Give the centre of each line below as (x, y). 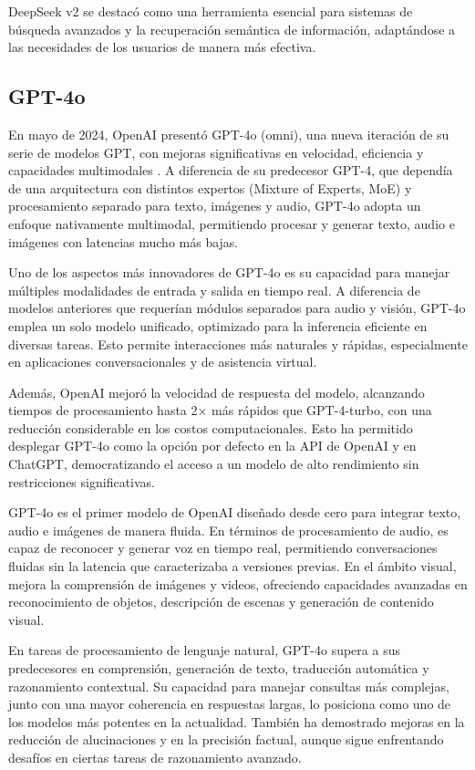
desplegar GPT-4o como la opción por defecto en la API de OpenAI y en (212, 446)
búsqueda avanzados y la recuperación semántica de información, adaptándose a (232, 29)
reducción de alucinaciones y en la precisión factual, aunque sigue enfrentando (226, 739)
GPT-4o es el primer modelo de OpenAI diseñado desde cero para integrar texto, (235, 512)
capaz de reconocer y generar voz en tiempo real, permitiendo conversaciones (223, 548)
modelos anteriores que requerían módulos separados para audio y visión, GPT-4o (237, 308)
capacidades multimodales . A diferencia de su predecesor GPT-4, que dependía (231, 170)
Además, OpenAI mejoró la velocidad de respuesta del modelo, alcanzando (217, 392)
